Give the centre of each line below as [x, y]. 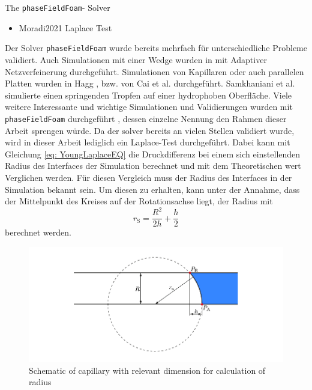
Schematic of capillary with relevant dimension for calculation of [147, 370]
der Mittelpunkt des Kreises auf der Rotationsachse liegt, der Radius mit [139, 201]
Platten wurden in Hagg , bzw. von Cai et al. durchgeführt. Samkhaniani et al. [150, 83]
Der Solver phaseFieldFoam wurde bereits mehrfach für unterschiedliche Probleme [156, 48]
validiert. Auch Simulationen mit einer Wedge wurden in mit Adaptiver [136, 59]
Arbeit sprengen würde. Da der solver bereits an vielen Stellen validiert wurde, [150, 130]
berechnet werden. [38, 232]
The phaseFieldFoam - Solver [58, 7]
